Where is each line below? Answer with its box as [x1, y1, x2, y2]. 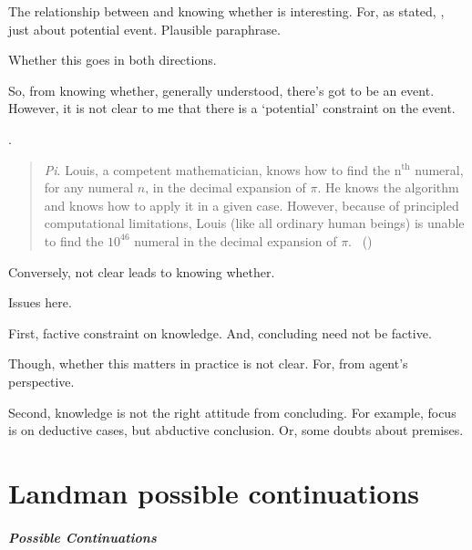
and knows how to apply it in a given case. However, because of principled [44, 195, 459, 214]
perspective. [8, 371, 75, 390]
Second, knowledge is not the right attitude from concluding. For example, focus [8, 402, 457, 421]
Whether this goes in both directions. [8, 50, 217, 69]
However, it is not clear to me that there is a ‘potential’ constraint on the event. [8, 99, 456, 118]
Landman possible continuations [8, 473, 419, 511]
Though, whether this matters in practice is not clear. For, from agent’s [8, 354, 408, 373]
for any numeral [44, 178, 134, 197]
